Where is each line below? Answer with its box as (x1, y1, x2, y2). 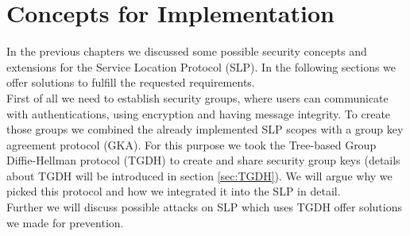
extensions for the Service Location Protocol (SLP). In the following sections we (6, 58, 396, 75)
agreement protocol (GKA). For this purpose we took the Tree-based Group (6, 136, 377, 153)
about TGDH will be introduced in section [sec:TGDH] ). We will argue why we (6, 167, 393, 184)
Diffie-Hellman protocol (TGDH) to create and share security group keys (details (6, 152, 400, 168)
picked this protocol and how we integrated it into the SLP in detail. (6, 183, 341, 199)
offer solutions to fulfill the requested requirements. (6, 74, 255, 91)
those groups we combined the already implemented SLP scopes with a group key (6, 121, 404, 137)
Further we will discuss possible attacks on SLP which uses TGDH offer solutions (6, 199, 402, 215)
